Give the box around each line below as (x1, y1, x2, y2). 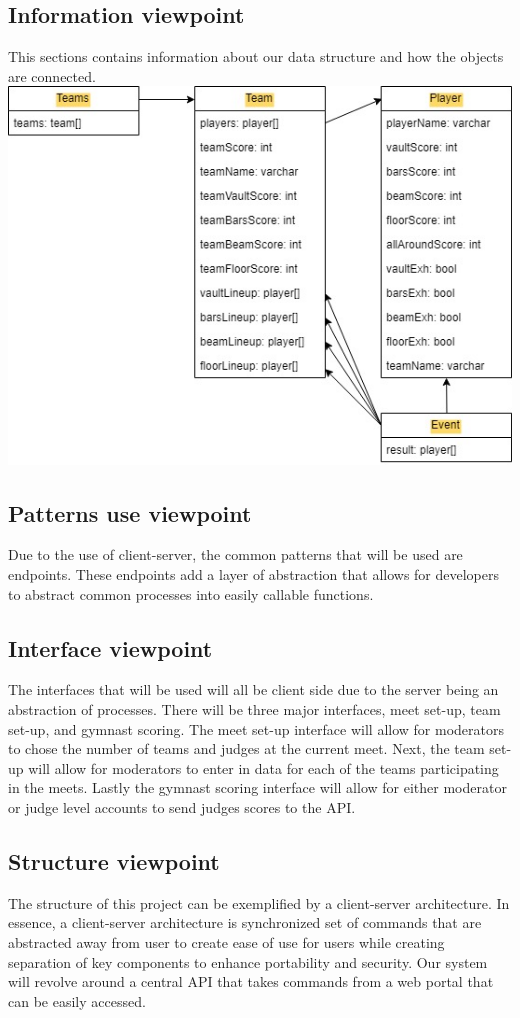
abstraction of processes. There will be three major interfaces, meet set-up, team (8, 698, 501, 719)
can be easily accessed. (8, 990, 146, 1011)
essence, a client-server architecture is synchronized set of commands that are (8, 912, 482, 933)
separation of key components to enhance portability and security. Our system (8, 951, 488, 972)
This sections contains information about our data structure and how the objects (8, 46, 504, 67)
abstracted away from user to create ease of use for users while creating (8, 931, 445, 952)
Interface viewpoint (8, 632, 213, 663)
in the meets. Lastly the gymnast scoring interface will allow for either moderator (8, 777, 507, 798)
